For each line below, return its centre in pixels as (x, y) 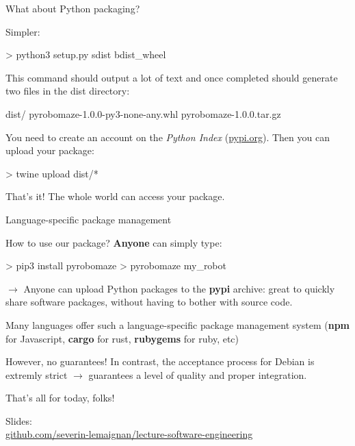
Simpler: (23, 31)
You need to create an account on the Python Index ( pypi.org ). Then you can (168, 137)
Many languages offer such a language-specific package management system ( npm (177, 324)
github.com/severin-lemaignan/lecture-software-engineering (129, 434)
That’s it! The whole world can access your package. (115, 196)
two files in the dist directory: (68, 91)
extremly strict (37, 374)
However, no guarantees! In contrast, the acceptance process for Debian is (160, 361)
